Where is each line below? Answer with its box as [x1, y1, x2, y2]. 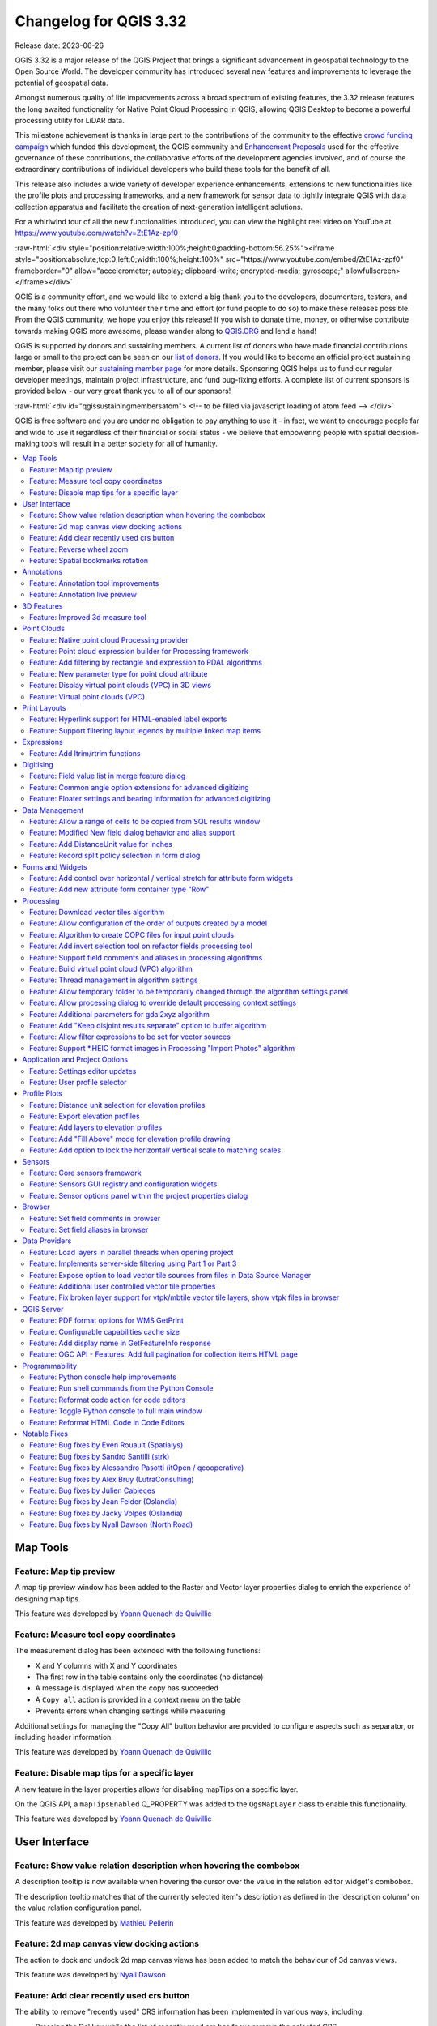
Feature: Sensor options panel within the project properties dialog [29, 1190, 248, 1200]
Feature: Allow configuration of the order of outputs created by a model [29, 918, 267, 928]
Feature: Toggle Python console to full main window [29, 1406, 202, 1416]
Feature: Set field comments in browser [29, 1213, 161, 1223]
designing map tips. [15, 1593, 81, 1604]
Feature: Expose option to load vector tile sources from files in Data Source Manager [29, 1270, 312, 1280]
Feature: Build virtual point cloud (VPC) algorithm [29, 964, 193, 974]
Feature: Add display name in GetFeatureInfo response [29, 1338, 212, 1348]
